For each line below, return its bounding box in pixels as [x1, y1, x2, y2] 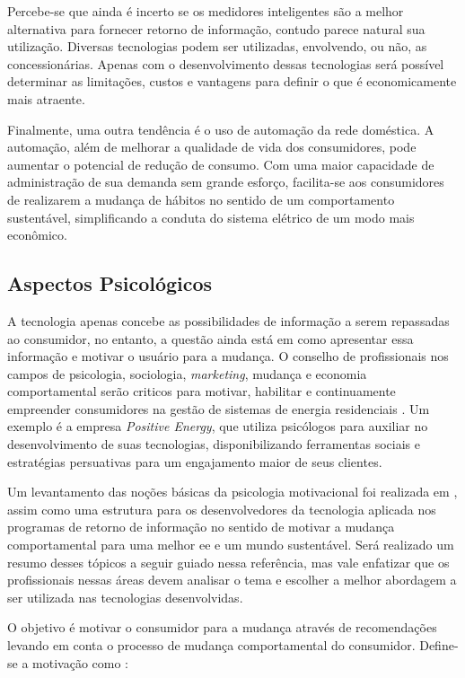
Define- [419, 636, 459, 655]
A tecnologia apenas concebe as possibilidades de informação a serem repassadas [7, 311, 450, 330]
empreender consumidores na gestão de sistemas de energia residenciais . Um [7, 399, 430, 418]
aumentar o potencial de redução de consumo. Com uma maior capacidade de [7, 154, 434, 173]
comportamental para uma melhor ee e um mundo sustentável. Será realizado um [7, 535, 454, 554]
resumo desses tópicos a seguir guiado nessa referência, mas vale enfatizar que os [7, 552, 450, 571]
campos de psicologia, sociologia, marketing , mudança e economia [7, 364, 367, 383]
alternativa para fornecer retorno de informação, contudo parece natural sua [7, 19, 426, 38]
